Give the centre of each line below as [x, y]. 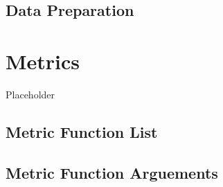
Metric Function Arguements [112, 172]
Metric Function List [82, 131]
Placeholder [30, 94]
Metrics [43, 61]
